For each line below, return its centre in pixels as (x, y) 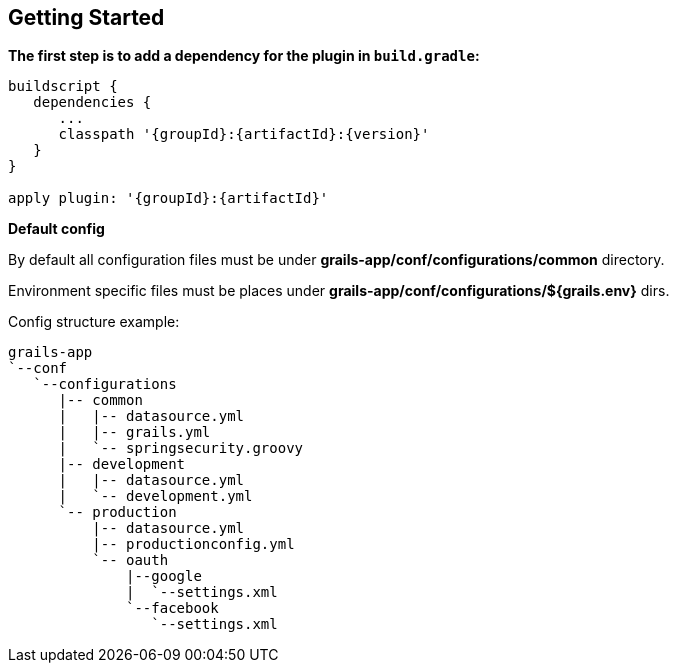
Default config (56, 229)
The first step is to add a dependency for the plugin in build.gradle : (244, 56)
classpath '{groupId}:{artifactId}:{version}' (244, 134)
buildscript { (63, 86)
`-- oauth (130, 560)
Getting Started (86, 17)
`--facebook (172, 608)
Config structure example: (94, 322)
